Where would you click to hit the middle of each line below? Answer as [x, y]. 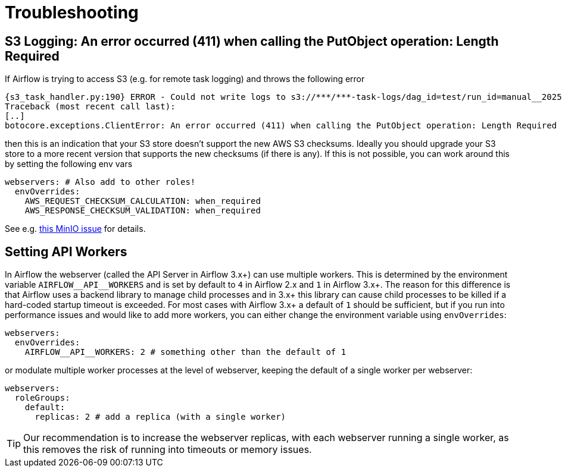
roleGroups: [42, 398]
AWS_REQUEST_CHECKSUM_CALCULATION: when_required [143, 201]
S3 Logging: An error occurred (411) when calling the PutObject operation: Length [252, 41]
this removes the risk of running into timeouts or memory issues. [168, 450]
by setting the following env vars [69, 164]
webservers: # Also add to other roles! [100, 182]
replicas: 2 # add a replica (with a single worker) [160, 417]
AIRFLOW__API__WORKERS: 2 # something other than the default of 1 [185, 352]
